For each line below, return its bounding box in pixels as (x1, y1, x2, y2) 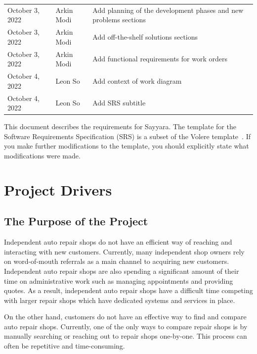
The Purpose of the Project (4, 213, 148, 229)
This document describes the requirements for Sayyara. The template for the (4, 121, 236, 132)
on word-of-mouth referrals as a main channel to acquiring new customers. (4, 256, 229, 266)
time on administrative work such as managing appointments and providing (4, 275, 233, 286)
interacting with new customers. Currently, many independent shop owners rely (4, 246, 245, 256)
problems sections (92, 14, 146, 25)
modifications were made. (4, 150, 81, 160)
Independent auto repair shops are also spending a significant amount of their (4, 265, 239, 276)
